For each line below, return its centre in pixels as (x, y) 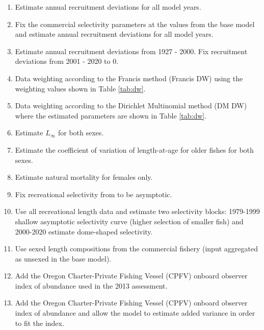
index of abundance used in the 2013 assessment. (91, 285)
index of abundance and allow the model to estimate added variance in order (135, 313)
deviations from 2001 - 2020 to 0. (67, 61)
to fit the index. (39, 323)
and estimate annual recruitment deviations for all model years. (114, 34)
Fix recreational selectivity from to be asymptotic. (94, 194)
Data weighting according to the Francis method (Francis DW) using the (129, 78)
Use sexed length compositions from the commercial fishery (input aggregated (136, 249)
